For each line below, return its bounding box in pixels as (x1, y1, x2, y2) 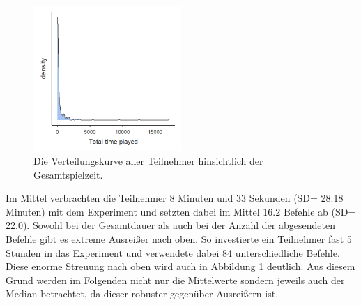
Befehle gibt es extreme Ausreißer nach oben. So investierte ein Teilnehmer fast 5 (6, 231, 352, 246)
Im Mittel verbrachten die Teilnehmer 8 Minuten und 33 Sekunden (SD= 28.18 (6, 191, 344, 205)
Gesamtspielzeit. (33, 167, 103, 181)
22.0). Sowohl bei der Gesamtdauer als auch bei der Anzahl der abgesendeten (6, 218, 335, 232)
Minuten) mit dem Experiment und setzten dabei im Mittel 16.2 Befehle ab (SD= (6, 204, 356, 218)
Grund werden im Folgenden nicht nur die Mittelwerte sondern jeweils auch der (6, 272, 345, 287)
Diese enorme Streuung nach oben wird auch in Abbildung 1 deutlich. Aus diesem (6, 259, 355, 274)
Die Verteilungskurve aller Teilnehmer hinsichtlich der (33, 154, 263, 168)
